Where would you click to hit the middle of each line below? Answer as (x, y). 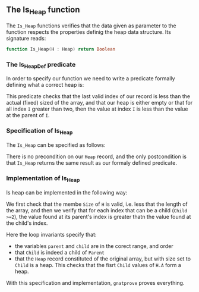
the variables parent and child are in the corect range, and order (94, 246)
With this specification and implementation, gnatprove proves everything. (95, 282)
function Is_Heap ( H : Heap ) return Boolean (61, 49)
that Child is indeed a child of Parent (60, 252)
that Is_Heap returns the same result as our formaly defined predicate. (91, 163)
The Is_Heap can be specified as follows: (56, 145)
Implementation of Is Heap (43, 179)
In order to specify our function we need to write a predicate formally (91, 79)
